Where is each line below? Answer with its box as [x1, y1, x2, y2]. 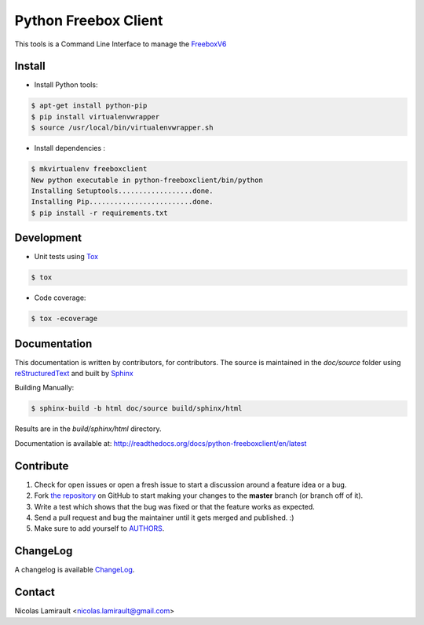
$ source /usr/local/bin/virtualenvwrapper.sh [31, 123, 214, 133]
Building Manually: [14, 383, 75, 393]
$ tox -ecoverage [31, 314, 98, 323]
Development [14, 232, 82, 245]
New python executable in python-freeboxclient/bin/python [31, 175, 263, 185]
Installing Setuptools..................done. [31, 186, 214, 196]
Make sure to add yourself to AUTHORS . [34, 524, 165, 533]
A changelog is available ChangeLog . [14, 565, 135, 575]
